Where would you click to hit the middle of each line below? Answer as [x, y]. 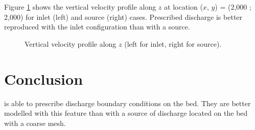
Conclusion [44, 78]
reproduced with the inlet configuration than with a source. [97, 27]
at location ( [183, 7]
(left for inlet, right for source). [173, 43]
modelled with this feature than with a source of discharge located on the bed [126, 113]
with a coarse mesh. [35, 123]
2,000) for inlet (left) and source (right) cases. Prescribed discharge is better [123, 17]
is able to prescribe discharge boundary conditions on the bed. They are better [127, 103]
